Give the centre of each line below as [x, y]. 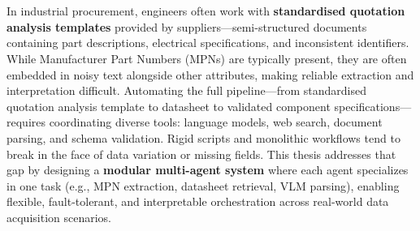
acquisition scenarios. [59, 217]
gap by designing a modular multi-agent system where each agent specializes [208, 170]
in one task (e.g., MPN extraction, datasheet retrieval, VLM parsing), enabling [203, 185]
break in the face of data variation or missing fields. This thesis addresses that [201, 154]
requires [26, 122]
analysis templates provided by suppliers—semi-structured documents [187, 26]
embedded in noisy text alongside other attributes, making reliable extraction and [210, 74]
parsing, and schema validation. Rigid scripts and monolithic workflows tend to [204, 137]
